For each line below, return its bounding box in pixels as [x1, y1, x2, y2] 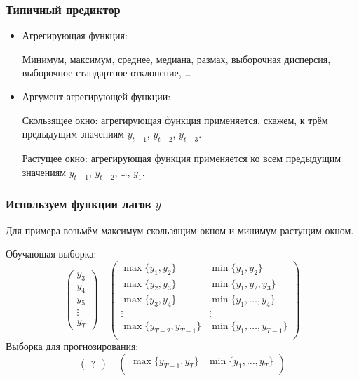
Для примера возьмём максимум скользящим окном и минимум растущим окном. [6, 222, 354, 237]
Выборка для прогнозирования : [6, 339, 139, 354]
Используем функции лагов [6, 195, 151, 213]
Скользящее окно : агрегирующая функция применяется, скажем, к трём [22, 112, 328, 127]
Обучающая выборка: [6, 246, 97, 261]
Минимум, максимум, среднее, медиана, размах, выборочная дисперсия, [22, 51, 331, 66]
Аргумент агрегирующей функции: [22, 89, 171, 103]
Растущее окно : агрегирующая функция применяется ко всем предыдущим [22, 150, 341, 165]
